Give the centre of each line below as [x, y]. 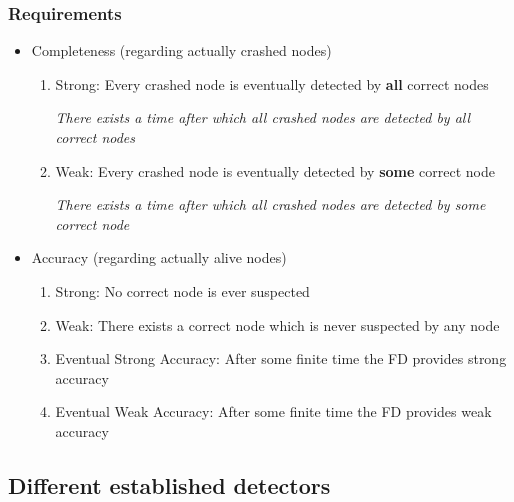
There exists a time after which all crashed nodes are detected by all [263, 117]
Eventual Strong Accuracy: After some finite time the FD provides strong [281, 358]
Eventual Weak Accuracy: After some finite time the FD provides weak [273, 411]
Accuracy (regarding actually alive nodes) [159, 257]
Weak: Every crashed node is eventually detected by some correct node [275, 170]
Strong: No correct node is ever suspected [182, 290]
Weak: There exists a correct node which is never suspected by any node [277, 324]
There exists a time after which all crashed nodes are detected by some [270, 204]
